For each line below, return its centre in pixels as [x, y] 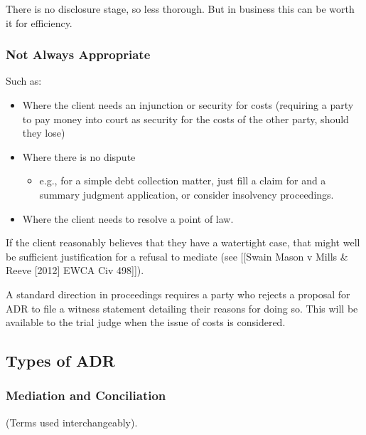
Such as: [24, 81]
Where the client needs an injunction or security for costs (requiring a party [188, 105]
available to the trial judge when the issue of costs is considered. [146, 322]
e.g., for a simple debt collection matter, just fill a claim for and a [183, 180]
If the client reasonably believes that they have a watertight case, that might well [183, 242]
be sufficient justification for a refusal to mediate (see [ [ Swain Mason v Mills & [177, 256]
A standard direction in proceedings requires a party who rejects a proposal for [178, 294]
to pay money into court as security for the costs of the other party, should [185, 119]
